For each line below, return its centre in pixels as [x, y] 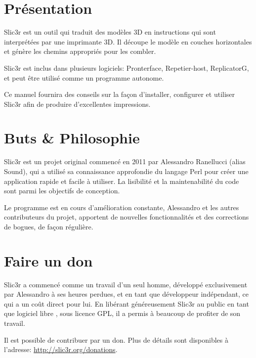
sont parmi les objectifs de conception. [62, 191]
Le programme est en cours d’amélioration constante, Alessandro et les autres [122, 207]
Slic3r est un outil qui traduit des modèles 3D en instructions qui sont [110, 32]
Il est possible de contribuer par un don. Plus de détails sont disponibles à [116, 339]
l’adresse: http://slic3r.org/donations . [61, 349]
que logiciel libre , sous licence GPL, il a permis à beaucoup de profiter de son [122, 313]
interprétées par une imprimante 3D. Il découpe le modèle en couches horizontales [128, 41]
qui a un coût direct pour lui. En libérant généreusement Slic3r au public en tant [127, 303]
